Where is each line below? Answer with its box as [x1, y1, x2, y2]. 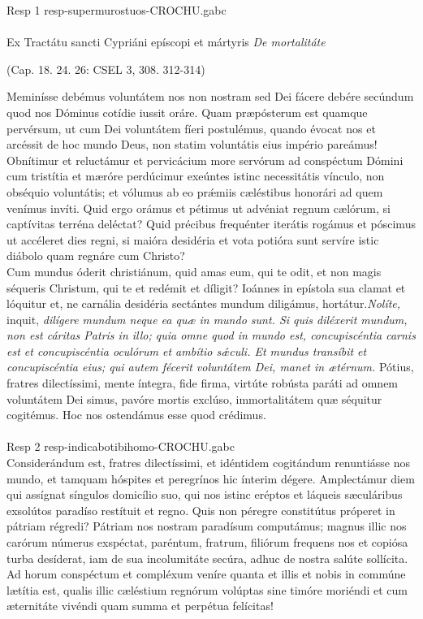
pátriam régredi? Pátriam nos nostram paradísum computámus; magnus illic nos [6, 517, 407, 535]
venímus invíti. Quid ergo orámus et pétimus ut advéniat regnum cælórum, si [6, 199, 391, 216]
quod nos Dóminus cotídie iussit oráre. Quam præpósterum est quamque [6, 103, 368, 120]
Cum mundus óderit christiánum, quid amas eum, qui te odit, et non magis [6, 262, 382, 279]
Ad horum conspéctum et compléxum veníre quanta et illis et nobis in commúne [6, 565, 406, 582]
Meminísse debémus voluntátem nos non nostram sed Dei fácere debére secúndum [6, 88, 414, 105]
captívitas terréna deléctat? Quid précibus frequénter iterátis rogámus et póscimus [6, 215, 416, 232]
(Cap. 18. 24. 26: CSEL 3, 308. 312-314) [6, 60, 205, 77]
